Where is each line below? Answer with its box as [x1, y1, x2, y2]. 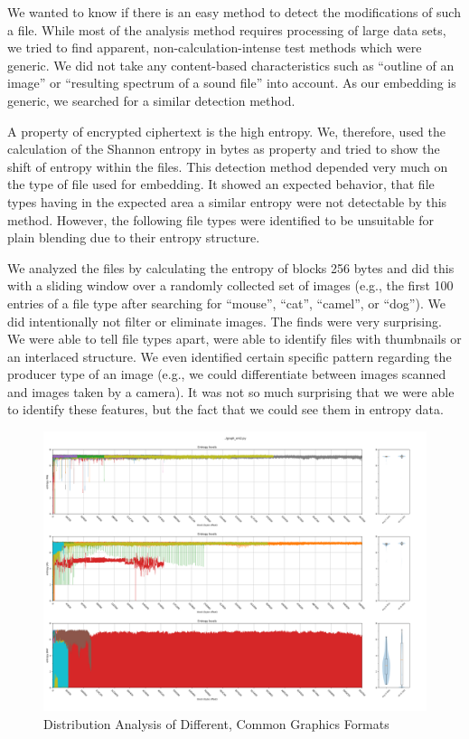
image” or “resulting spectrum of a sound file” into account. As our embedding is [7, 73, 456, 92]
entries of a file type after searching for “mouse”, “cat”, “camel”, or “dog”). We [7, 293, 446, 312]
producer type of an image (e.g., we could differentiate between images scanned [7, 365, 446, 384]
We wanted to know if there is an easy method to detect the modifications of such [7, 3, 461, 21]
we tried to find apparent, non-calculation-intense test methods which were [7, 38, 422, 57]
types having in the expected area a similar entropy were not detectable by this [7, 192, 447, 211]
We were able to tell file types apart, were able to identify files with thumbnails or [7, 329, 462, 348]
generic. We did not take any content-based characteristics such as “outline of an [7, 55, 455, 74]
